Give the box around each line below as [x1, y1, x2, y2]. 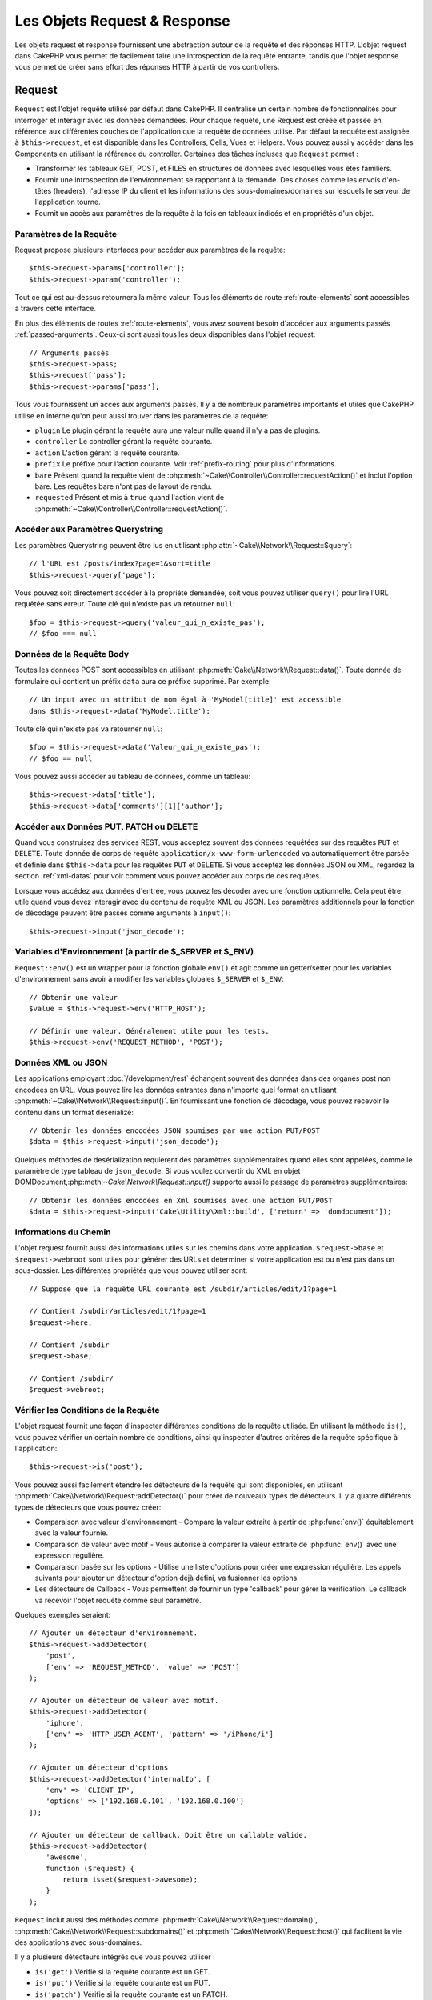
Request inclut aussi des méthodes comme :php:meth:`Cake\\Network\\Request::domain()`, [14, 1915, 318, 1925]
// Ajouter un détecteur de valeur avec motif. [29, 1696, 219, 1705]
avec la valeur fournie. [34, 1528, 109, 1538]
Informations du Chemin [14, 1226, 111, 1238]
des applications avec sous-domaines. [14, 1938, 142, 1947]
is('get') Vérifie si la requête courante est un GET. [34, 1966, 210, 1976]
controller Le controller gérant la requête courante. [34, 437, 213, 446]
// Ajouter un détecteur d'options [29, 1763, 169, 1772]
